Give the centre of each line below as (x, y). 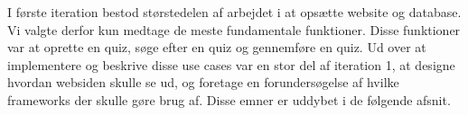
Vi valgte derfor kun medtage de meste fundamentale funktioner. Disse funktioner (234, 29)
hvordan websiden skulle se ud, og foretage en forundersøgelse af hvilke (203, 82)
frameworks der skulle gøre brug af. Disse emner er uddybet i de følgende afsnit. (229, 99)
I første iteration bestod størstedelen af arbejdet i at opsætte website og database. (234, 12)
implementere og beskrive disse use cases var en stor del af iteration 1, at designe (231, 64)
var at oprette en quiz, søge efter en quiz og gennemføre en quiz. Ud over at (217, 47)
